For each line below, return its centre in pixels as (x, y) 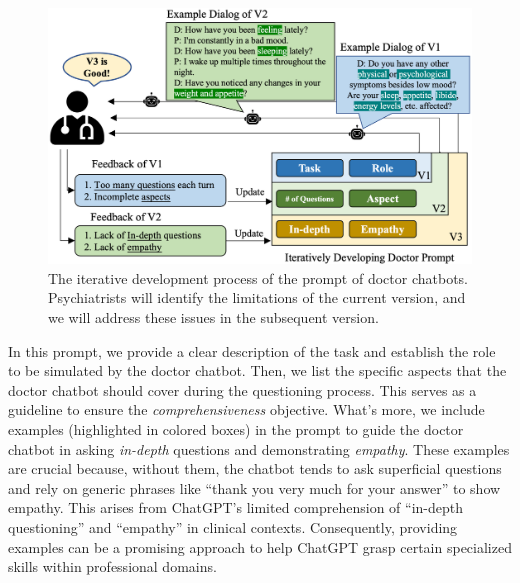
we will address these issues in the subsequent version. (213, 317)
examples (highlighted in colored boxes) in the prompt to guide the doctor (236, 429)
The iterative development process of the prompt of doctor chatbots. (258, 277)
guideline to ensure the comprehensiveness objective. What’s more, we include (246, 409)
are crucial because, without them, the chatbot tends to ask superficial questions (255, 468)
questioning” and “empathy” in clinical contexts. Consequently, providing (233, 527)
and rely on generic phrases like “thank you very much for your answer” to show (254, 487)
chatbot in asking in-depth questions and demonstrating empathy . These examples (259, 448)
